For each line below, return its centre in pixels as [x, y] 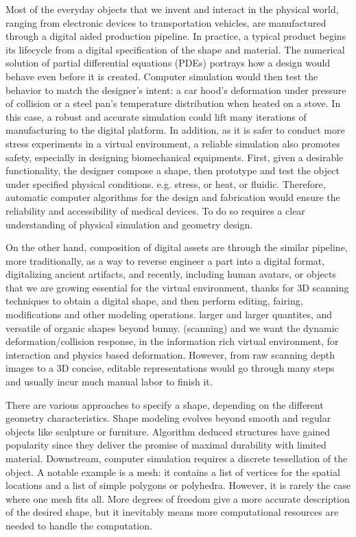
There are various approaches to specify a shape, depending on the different [165, 404]
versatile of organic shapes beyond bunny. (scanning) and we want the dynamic [172, 327]
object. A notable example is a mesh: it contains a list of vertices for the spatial [173, 472]
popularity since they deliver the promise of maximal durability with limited [166, 445]
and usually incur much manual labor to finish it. [109, 382]
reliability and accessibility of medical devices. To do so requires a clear [155, 210]
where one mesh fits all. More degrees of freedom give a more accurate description [178, 498]
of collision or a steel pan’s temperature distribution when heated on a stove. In [173, 103]
